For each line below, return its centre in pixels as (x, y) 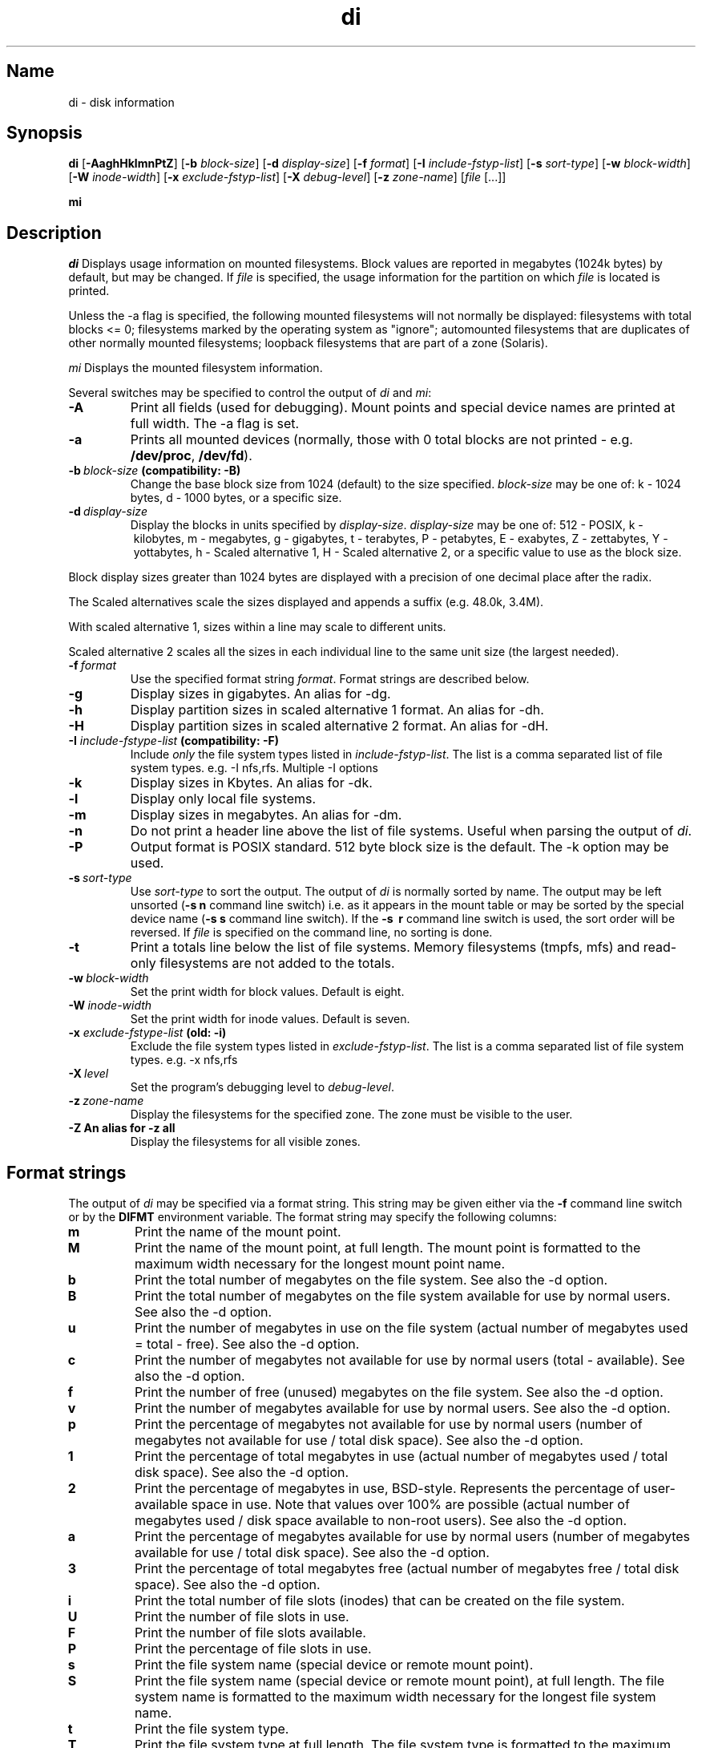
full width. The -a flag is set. (215, 424)
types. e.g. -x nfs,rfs (184, 1060)
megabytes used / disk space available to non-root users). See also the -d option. (381, 1521)
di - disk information (121, 102)
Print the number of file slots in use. (242, 1617)
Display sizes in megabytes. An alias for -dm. (266, 815)
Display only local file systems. (223, 799)
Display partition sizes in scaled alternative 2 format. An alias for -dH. (339, 726)
